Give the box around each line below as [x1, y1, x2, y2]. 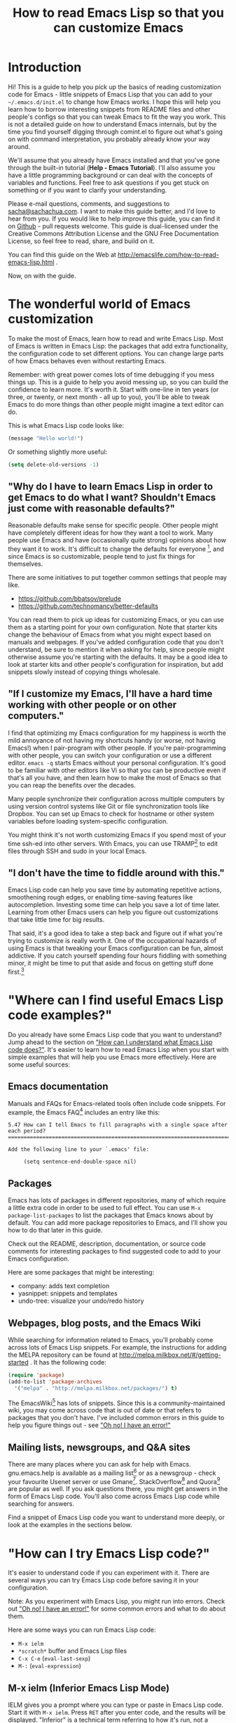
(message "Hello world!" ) [8, 434, 83, 442]
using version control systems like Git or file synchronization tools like [8, 802, 209, 810]
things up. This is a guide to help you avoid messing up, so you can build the [8, 377, 229, 386]
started [8, 1358, 29, 1367]
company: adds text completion [18, 1282, 110, 1290]
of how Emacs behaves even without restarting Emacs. [8, 356, 167, 365]
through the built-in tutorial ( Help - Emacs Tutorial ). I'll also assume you [8, 163, 216, 171]
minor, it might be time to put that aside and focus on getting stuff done [8, 959, 214, 968]
